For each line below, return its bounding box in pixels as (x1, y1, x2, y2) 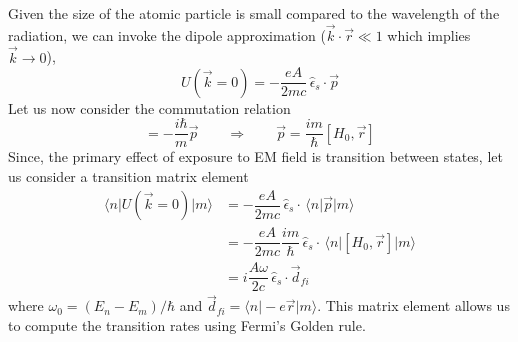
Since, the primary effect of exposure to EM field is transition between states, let (8, 146, 503, 167)
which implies (387, 24, 471, 45)
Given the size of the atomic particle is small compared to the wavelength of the (8, 3, 500, 23)
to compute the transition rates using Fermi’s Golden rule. (8, 315, 366, 336)
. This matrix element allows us (317, 295, 510, 316)
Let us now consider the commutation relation (8, 97, 291, 118)
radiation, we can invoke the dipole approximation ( (8, 24, 326, 45)
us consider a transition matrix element (8, 165, 249, 186)
